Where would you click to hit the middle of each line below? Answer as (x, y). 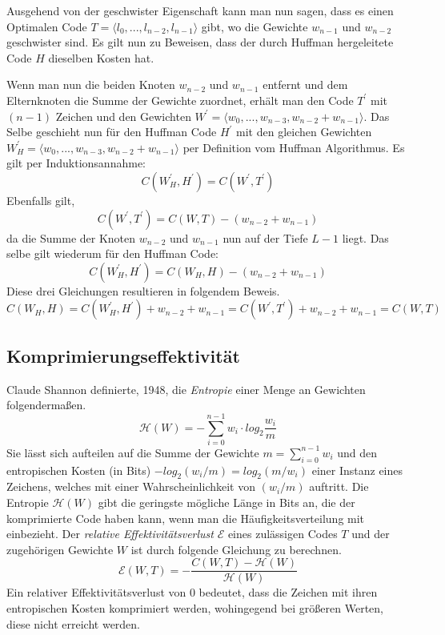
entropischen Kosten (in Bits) (79, 470)
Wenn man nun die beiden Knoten (91, 84)
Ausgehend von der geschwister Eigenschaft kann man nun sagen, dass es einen (200, 10)
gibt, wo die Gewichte (255, 26)
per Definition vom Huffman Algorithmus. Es (294, 147)
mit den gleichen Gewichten (304, 132)
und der (371, 534)
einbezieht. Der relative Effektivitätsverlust (110, 534)
